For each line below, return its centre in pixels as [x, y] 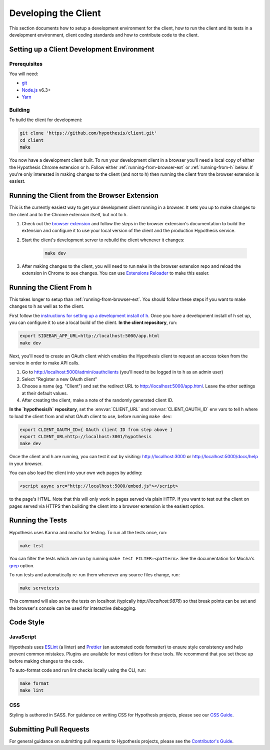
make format [34, 683]
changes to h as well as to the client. [47, 306]
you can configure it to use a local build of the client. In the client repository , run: [93, 322]
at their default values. [45, 393]
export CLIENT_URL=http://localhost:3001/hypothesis [86, 437]
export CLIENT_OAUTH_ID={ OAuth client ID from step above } [96, 430]
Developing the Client [55, 13]
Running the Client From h [50, 287]
